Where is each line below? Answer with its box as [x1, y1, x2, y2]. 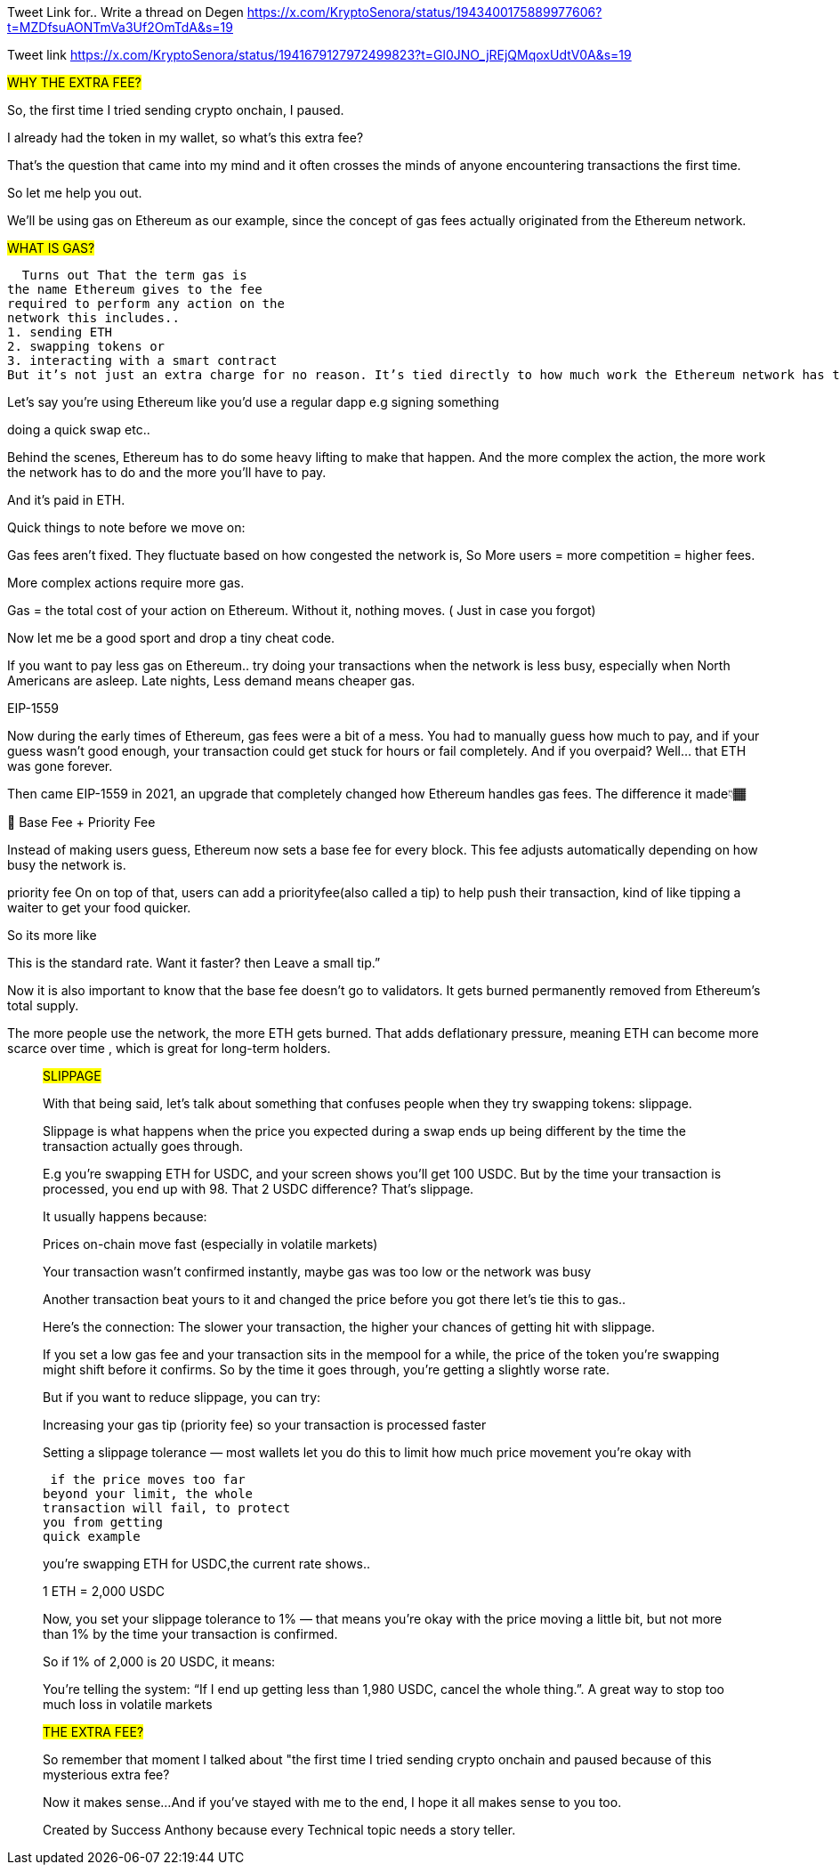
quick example [43, 1529, 141, 1544]
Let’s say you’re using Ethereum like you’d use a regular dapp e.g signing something [7, 394, 499, 409]
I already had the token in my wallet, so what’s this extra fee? [7, 130, 364, 145]
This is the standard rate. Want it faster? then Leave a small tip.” [7, 955, 381, 970]
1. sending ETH [7, 325, 113, 339]
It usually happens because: [43, 1209, 207, 1224]
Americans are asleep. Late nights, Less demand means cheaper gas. [7, 673, 416, 688]
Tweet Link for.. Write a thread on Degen [7, 4, 244, 20]
